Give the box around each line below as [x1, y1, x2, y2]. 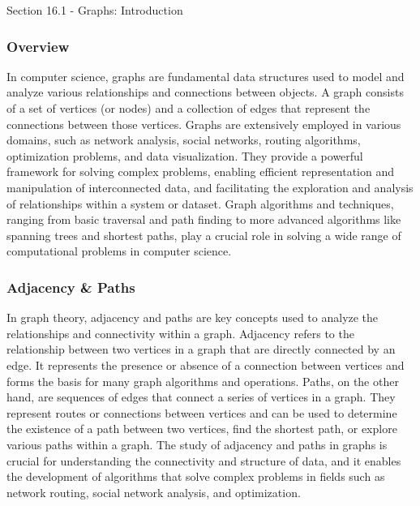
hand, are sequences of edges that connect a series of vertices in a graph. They [6, 388, 396, 405]
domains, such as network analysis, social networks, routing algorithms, [6, 131, 361, 148]
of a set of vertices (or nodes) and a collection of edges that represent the [6, 100, 371, 116]
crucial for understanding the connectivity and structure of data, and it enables [6, 452, 401, 469]
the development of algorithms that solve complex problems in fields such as [6, 468, 385, 485]
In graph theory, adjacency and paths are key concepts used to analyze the [6, 309, 379, 326]
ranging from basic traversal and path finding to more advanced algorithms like [6, 211, 401, 228]
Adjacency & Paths [6, 277, 135, 297]
